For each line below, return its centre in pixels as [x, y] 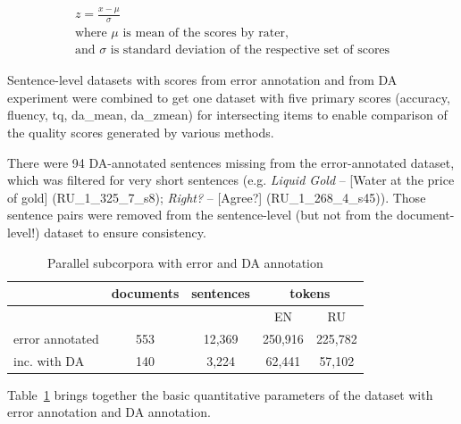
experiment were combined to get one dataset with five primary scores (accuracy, [229, 97]
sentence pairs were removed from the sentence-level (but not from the [200, 215]
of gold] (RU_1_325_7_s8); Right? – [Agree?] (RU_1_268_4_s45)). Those [217, 197]
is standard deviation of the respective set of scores [250, 50]
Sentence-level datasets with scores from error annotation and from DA [202, 80]
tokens [310, 293]
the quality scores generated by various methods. [141, 133]
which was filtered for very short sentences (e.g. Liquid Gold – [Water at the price [231, 180]
